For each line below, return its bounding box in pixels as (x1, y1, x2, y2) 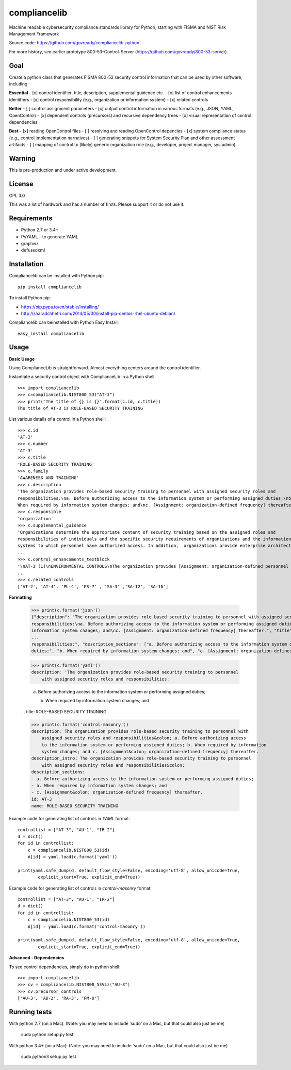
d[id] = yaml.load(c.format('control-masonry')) (27, 923, 145, 929)
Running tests (9, 1007, 52, 1016)
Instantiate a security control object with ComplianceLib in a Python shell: (9, 374, 156, 379)
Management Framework (9, 31, 59, 36)
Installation (9, 260, 44, 268)
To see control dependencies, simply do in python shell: (9, 964, 121, 970)
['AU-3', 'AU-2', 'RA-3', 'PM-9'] (17, 995, 99, 1001)
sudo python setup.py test (21, 1032, 74, 1037)
